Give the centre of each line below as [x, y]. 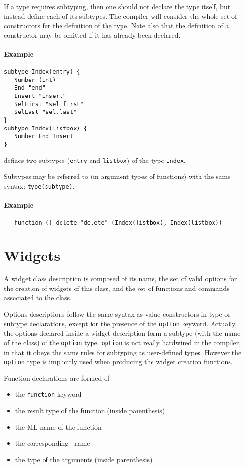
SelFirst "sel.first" [49, 104]
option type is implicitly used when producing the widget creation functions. [118, 362]
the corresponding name [53, 443]
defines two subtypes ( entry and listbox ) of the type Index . [95, 160]
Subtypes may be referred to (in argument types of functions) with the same [117, 176]
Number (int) [35, 80]
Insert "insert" [40, 96]
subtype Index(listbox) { [46, 128]
